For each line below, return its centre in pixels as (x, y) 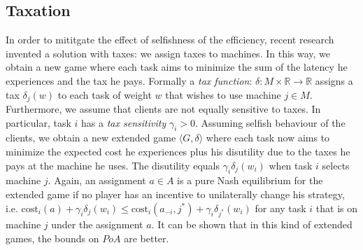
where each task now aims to (268, 138)
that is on (337, 208)
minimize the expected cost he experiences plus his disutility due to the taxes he (178, 152)
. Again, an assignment (97, 180)
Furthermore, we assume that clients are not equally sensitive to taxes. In (163, 109)
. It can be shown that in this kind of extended (252, 224)
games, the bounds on (52, 238)
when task (291, 165)
